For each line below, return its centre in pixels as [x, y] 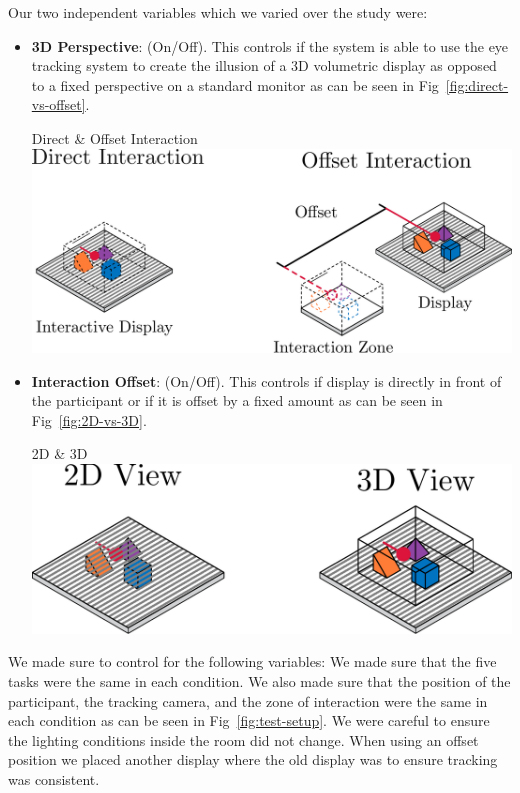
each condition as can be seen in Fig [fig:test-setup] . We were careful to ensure [249, 720]
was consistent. [54, 778]
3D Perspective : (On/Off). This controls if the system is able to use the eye [270, 45]
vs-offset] [58, 104]
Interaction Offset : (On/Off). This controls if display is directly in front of [266, 380]
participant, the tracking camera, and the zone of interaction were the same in [248, 700]
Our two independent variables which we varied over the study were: [218, 12]
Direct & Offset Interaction [114, 137]
